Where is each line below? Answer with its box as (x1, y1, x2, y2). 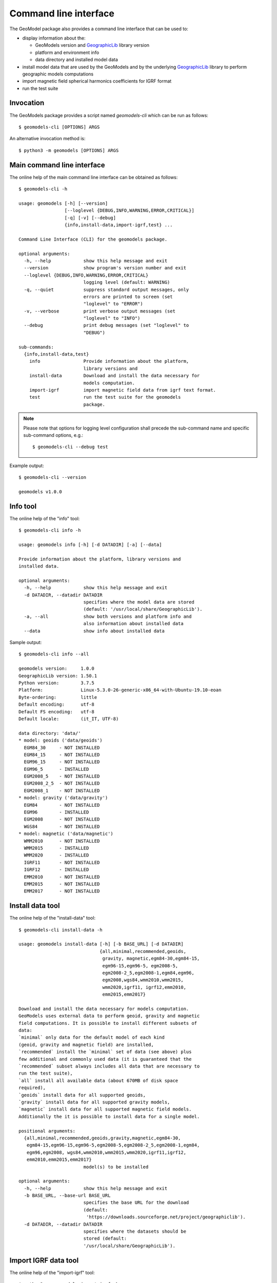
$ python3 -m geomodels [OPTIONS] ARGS (18, 147, 119, 153)
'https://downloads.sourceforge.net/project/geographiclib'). (86, 1214, 246, 1220)
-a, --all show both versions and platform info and (24, 613, 192, 619)
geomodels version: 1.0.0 (18, 666, 95, 672)
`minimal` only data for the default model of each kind (18, 1035, 165, 1040)
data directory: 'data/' (18, 730, 81, 736)
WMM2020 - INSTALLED (24, 852, 89, 858)
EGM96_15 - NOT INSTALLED (24, 759, 100, 765)
